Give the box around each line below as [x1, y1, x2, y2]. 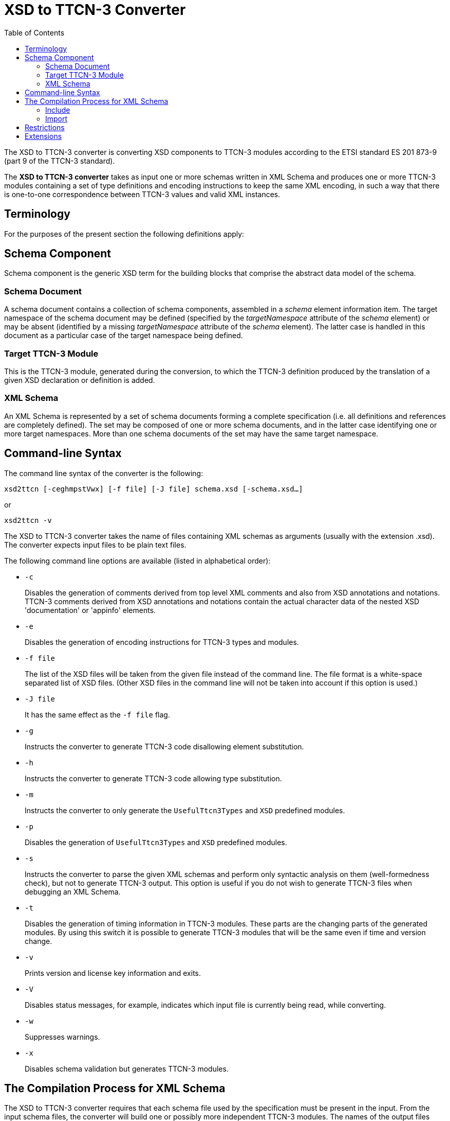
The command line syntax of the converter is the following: [4, 468, 203, 478]
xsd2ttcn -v [4, 516, 52, 524]
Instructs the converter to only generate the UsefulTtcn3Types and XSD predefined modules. [25, 805, 345, 815]
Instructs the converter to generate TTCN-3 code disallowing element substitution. [25, 742, 304, 751]
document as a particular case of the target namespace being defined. [4, 331, 243, 340]
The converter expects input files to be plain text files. [4, 540, 186, 549]
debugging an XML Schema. [25, 887, 121, 896]
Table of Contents [4, 28, 65, 37]
